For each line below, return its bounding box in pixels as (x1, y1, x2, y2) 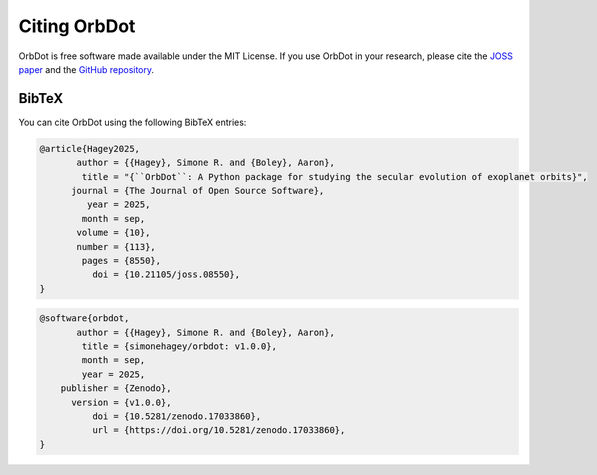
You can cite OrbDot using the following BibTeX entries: (18, 116, 247, 128)
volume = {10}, (76, 227, 151, 239)
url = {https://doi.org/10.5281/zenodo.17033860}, (91, 425, 346, 436)
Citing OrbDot (18, 15, 136, 37)
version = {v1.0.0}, (71, 396, 172, 408)
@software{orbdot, (39, 313, 130, 324)
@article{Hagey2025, (39, 143, 140, 154)
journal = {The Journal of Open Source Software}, (71, 185, 325, 196)
